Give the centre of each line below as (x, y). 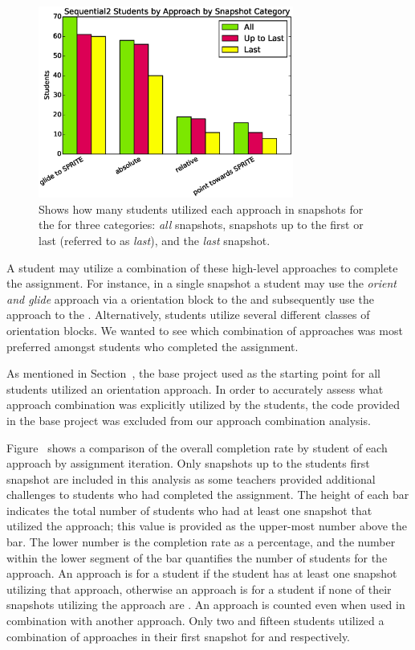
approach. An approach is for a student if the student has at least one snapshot (202, 573)
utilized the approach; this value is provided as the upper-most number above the (207, 526)
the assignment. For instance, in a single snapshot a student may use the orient (201, 283)
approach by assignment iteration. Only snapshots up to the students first (188, 463)
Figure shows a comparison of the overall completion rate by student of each (197, 447)
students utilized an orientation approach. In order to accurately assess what (195, 388)
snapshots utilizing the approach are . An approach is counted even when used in (206, 605)
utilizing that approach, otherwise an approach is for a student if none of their (199, 589)
